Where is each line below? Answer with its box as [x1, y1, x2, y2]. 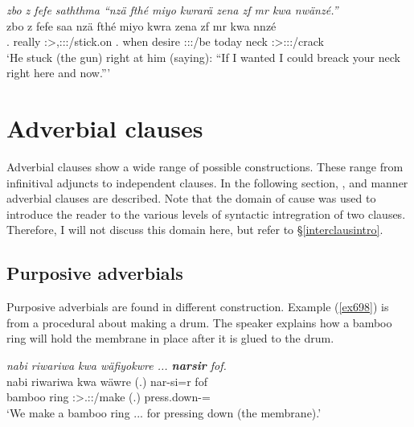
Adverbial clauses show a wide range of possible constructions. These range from [6, 158, 404, 175]
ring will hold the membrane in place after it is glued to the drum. [6, 330, 334, 347]
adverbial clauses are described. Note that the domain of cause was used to [6, 190, 376, 207]
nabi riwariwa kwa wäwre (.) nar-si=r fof [6, 372, 207, 389]
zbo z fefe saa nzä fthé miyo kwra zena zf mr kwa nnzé [6, 17, 277, 34]
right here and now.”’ [6, 64, 111, 81]
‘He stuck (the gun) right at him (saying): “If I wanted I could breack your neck [6, 48, 400, 65]
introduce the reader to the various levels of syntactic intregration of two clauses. [6, 205, 406, 222]
